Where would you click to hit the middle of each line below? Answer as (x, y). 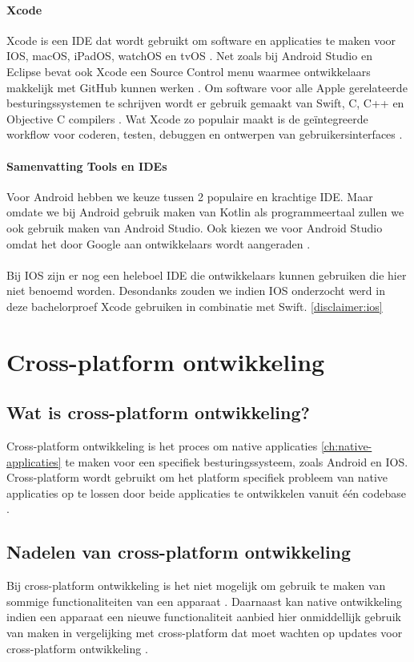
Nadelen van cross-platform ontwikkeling (179, 552)
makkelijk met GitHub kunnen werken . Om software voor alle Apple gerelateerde (207, 87)
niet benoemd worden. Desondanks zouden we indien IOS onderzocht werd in (196, 291)
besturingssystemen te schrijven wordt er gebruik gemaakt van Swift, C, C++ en (205, 103)
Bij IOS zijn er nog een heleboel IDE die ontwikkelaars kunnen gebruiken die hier (207, 274)
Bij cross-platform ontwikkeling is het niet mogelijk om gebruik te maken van (196, 585)
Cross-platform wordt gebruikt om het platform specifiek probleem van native (197, 477)
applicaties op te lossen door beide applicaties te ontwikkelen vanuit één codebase (206, 492)
